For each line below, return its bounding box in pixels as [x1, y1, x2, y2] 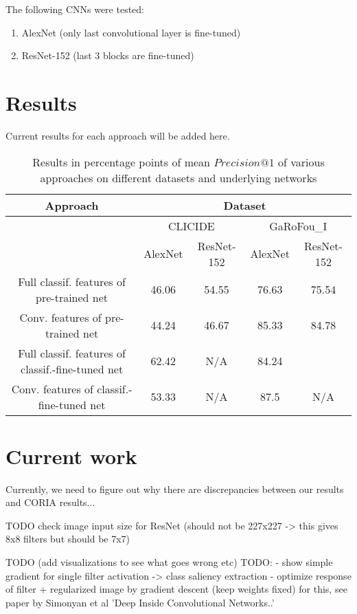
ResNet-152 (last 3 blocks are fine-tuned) [21, 48, 194, 63]
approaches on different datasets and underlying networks [40, 169, 317, 186]
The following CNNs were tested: [5, 2, 144, 16]
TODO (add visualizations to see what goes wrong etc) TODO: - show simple [5, 555, 333, 569]
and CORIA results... [5, 495, 95, 509]
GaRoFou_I [269, 217, 327, 234]
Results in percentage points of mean [32, 153, 211, 170]
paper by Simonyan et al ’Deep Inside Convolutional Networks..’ [5, 595, 275, 609]
